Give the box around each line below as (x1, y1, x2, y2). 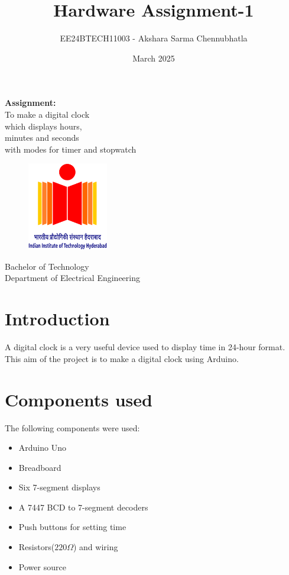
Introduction (5, 306, 110, 331)
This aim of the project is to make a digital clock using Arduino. (5, 352, 239, 364)
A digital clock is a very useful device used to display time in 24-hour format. (5, 341, 285, 353)
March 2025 (132, 51, 175, 64)
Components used (5, 387, 152, 411)
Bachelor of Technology (5, 260, 89, 272)
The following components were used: (5, 421, 140, 434)
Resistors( (18, 541, 55, 553)
